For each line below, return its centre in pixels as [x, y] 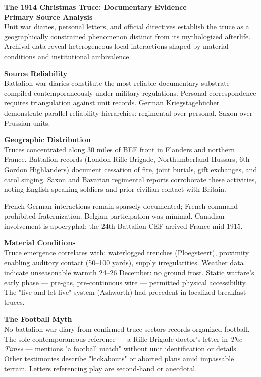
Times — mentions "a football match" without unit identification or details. [121, 348]
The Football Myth [38, 319]
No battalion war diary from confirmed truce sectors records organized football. [127, 329]
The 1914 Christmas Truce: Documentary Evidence [95, 7]
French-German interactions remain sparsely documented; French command [121, 206]
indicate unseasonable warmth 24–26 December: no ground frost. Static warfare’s [129, 272]
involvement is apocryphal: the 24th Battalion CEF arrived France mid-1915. [123, 225]
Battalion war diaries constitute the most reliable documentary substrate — [122, 83]
